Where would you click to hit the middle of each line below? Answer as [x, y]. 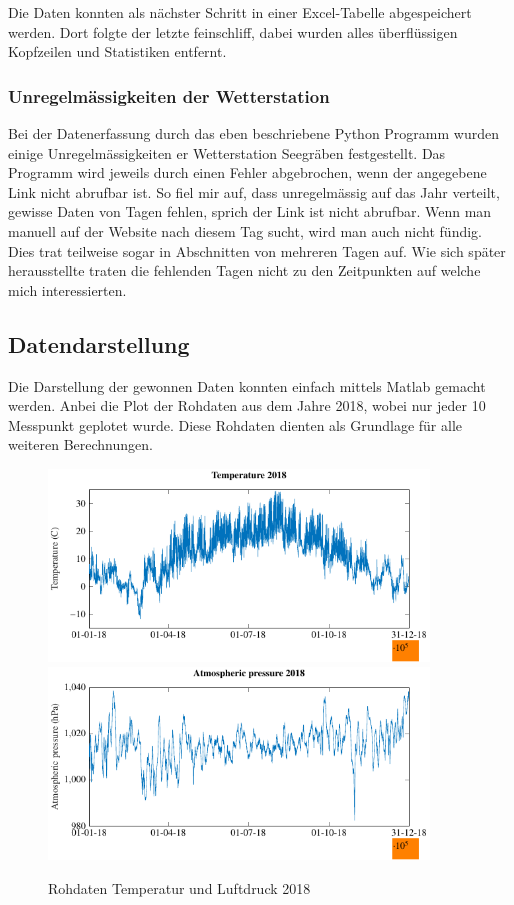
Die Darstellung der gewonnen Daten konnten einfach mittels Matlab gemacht [247, 385]
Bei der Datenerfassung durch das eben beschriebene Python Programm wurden [253, 133]
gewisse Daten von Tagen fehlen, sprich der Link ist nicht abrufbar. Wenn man [250, 211]
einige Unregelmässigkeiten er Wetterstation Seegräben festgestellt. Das [227, 152]
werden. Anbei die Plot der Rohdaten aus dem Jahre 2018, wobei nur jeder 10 [247, 405]
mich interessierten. [67, 289]
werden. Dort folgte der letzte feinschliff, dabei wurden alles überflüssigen [233, 31]
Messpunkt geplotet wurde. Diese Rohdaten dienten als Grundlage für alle [235, 424]
